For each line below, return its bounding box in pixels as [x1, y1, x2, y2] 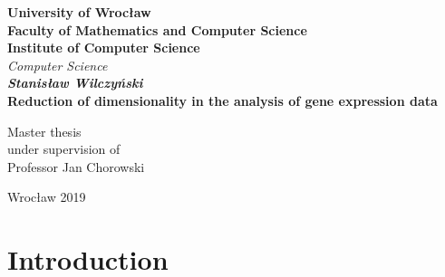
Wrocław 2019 [7, 187, 86, 206]
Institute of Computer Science [7, 38, 200, 57]
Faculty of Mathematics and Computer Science [7, 20, 307, 39]
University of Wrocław [7, 3, 151, 21]
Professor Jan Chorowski [7, 157, 145, 176]
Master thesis [7, 121, 82, 140]
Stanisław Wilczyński [7, 73, 143, 92]
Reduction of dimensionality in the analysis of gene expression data [7, 91, 438, 110]
